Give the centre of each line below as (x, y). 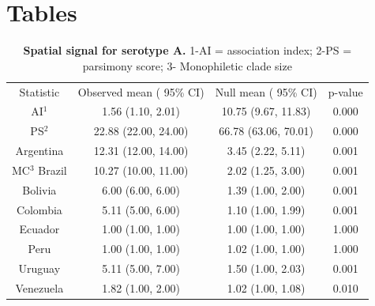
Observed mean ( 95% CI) (141, 91)
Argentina (39, 151)
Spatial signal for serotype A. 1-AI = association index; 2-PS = (187, 50)
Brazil (52, 170)
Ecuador (39, 229)
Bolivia (39, 189)
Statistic (39, 91)
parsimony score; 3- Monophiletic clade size (187, 65)
